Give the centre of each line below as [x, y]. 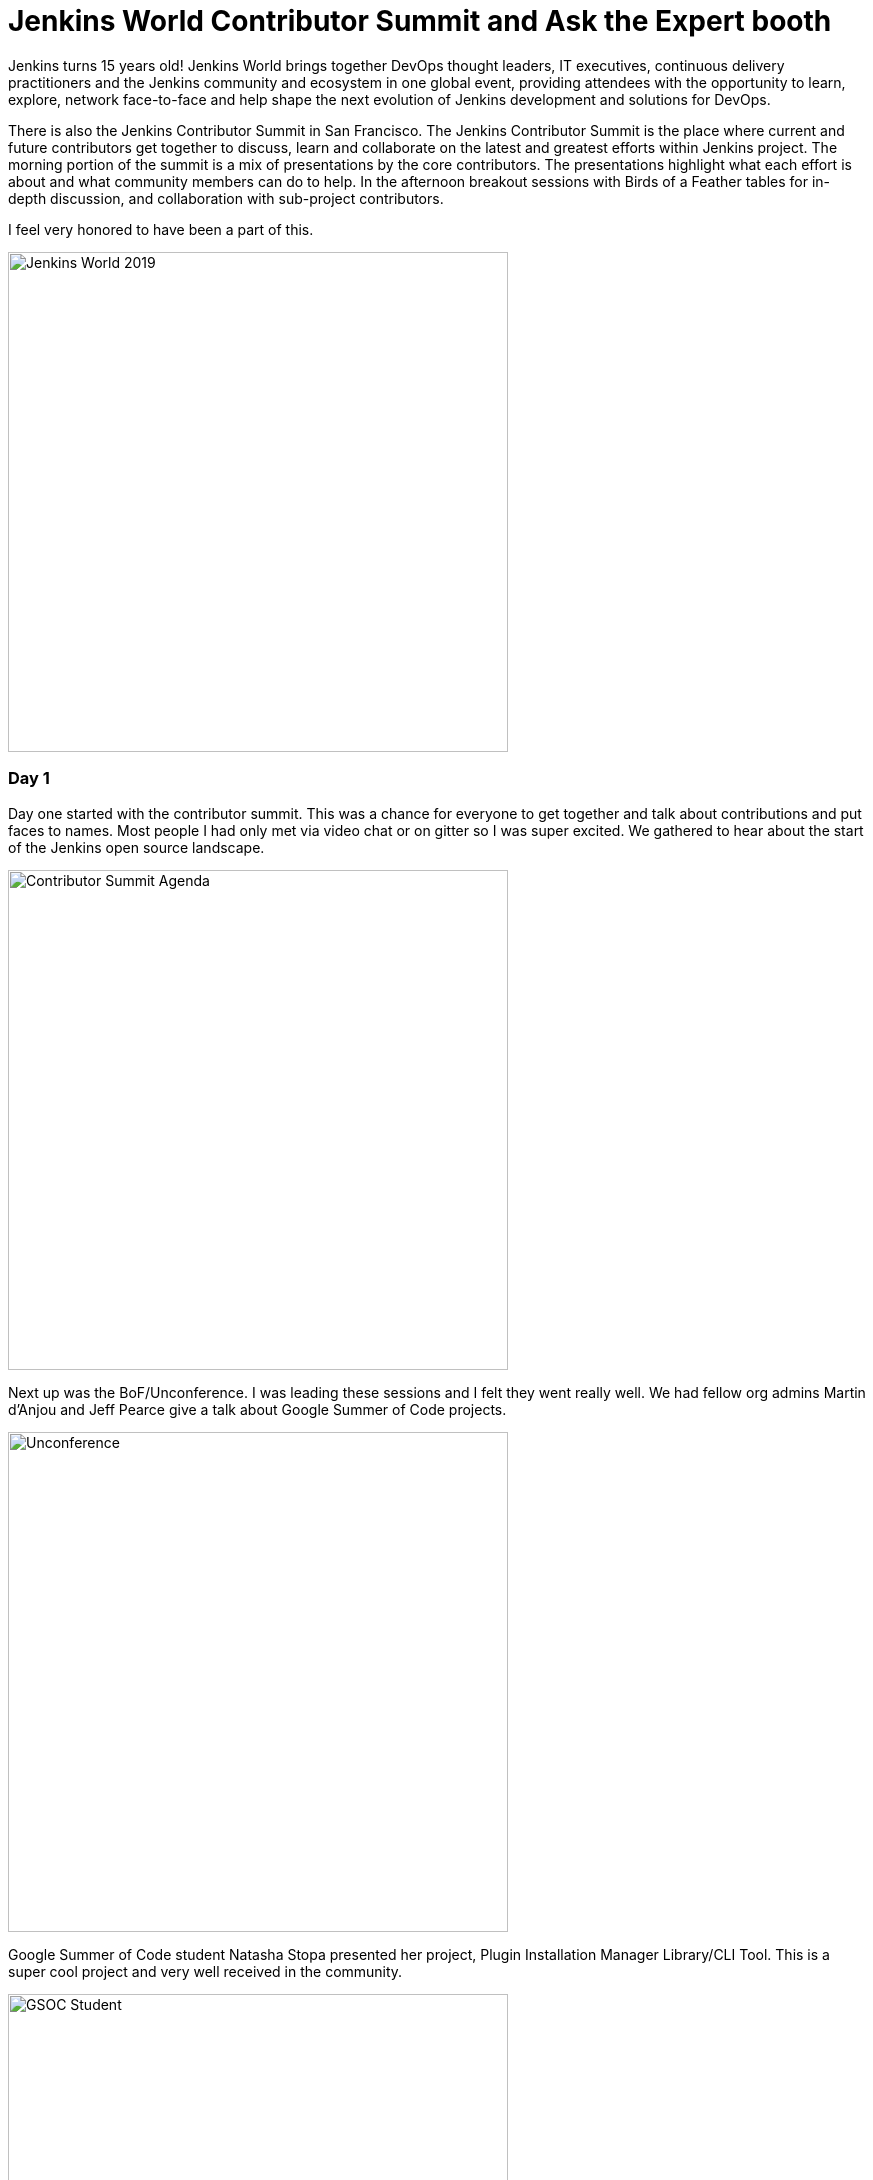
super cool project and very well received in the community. [205, 1971]
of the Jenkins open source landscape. [136, 847]
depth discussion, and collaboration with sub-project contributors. [226, 198]
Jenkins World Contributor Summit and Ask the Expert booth [420, 21]
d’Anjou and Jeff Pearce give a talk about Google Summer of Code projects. [257, 1409]
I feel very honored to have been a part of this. [161, 229]
